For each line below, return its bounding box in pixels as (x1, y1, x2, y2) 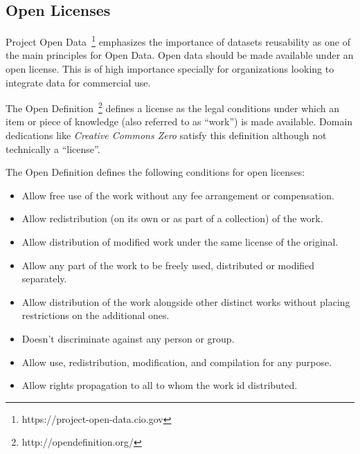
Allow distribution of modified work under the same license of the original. (21, 235, 339, 249)
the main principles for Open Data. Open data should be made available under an (6, 48, 354, 62)
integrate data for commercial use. (6, 75, 151, 89)
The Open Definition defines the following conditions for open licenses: (6, 165, 305, 179)
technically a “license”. (6, 141, 100, 156)
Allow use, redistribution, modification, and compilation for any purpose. (21, 354, 332, 369)
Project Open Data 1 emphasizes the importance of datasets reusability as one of (6, 33, 350, 48)
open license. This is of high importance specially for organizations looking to (6, 62, 334, 76)
